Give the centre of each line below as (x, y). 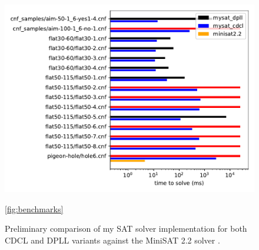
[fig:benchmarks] (34, 208)
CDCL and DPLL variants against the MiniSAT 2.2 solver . (112, 240)
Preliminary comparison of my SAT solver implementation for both (126, 228)
